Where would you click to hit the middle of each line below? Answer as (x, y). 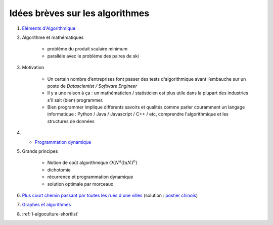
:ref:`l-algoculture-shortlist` (50, 214)
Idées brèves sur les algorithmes (79, 13)
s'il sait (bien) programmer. (75, 100)
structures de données (71, 121)
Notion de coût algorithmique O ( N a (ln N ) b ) (92, 162)
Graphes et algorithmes (47, 205)
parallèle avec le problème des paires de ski (93, 56)
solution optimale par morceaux (80, 184)
